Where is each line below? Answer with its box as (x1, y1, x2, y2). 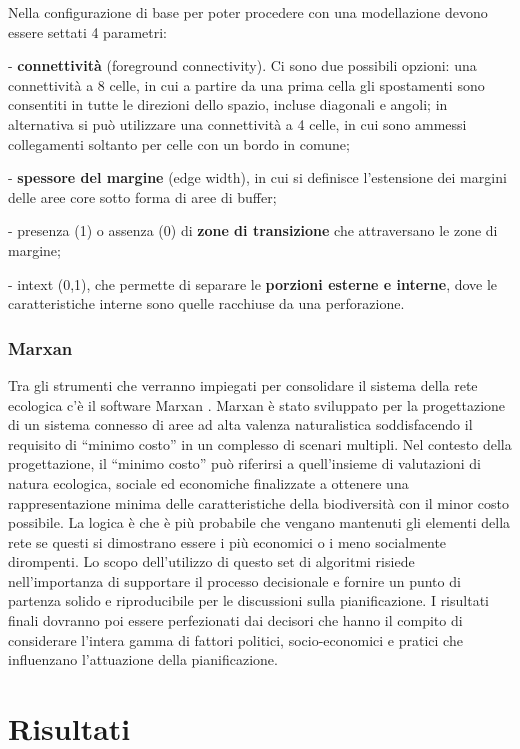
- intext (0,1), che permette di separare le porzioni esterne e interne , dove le (8, 273, 498, 294)
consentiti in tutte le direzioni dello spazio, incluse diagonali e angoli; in (8, 94, 448, 115)
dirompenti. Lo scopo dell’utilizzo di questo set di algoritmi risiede (8, 551, 415, 572)
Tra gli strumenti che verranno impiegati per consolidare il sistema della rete (8, 374, 478, 395)
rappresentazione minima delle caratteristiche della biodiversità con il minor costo (8, 492, 510, 513)
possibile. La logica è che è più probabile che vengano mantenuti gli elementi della (8, 512, 511, 533)
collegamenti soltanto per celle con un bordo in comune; (8, 133, 350, 154)
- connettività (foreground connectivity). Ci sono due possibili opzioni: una (8, 55, 477, 76)
